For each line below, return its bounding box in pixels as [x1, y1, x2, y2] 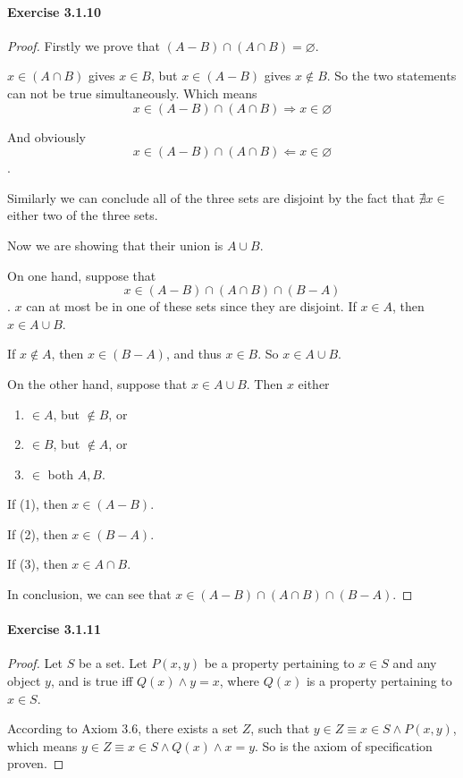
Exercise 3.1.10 [7, 2, 101, 21]
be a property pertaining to [204, 654, 355, 672]
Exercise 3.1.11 [7, 620, 101, 638]
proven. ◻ [7, 754, 64, 773]
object [7, 672, 41, 690]
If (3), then [7, 554, 68, 573]
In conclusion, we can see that [7, 585, 172, 604]
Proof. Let [7, 654, 63, 672]
